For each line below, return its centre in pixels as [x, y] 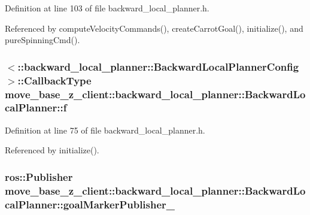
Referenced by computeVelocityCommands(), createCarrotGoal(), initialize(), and [154, 28]
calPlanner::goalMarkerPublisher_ [90, 204]
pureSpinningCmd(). [42, 40]
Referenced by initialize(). [52, 150]
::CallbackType [54, 80]
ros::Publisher [39, 176]
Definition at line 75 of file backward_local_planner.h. [105, 130]
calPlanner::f [36, 107]
